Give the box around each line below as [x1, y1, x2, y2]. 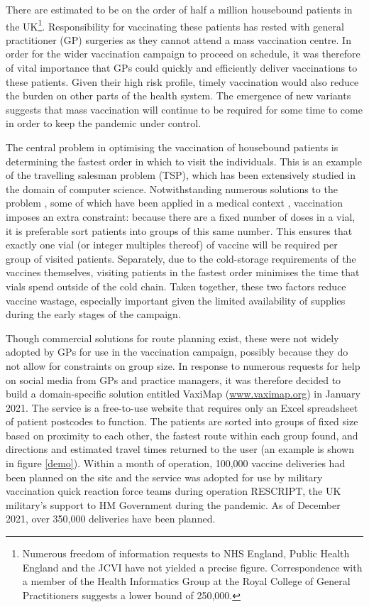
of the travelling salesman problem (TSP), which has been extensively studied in [6, 168, 356, 182]
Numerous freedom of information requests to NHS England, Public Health [22, 546, 350, 561]
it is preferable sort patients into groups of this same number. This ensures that [6, 223, 353, 238]
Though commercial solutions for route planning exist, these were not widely [6, 330, 339, 345]
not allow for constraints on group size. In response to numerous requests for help [6, 358, 360, 373]
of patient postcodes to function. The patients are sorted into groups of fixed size [6, 414, 358, 429]
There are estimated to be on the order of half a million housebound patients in [6, 2, 353, 16]
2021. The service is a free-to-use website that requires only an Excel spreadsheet [6, 400, 358, 415]
